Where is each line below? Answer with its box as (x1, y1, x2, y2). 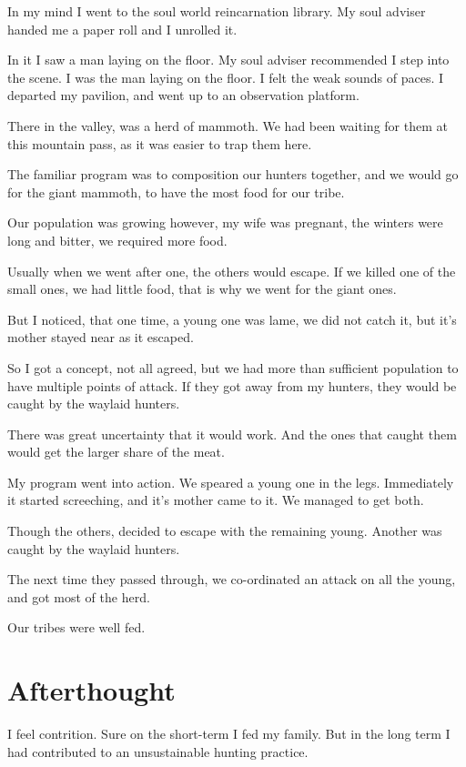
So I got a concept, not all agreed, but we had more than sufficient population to (7, 358, 459, 377)
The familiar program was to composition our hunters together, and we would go (7, 165, 459, 184)
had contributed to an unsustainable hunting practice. (7, 742, 309, 761)
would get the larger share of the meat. (7, 442, 225, 461)
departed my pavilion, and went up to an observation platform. (7, 86, 360, 105)
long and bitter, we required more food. (7, 230, 228, 249)
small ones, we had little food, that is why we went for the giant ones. (7, 279, 397, 298)
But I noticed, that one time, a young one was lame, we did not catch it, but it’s (7, 309, 457, 328)
